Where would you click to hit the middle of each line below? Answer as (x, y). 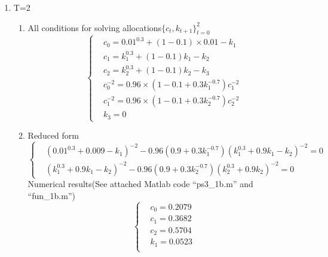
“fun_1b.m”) (51, 195)
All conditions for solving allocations (95, 27)
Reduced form (53, 135)
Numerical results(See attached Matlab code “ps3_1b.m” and (140, 184)
